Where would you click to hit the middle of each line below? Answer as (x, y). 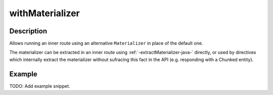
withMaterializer (45, 13)
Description (28, 31)
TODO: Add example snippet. (40, 86)
